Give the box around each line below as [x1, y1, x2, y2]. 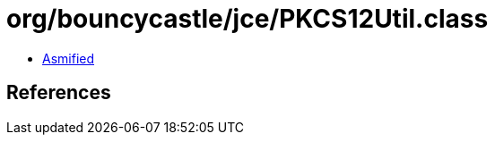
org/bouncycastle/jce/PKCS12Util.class [6, 4, 489, 34]
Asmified [42, 50, 95, 66]
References [6, 81, 111, 104]
